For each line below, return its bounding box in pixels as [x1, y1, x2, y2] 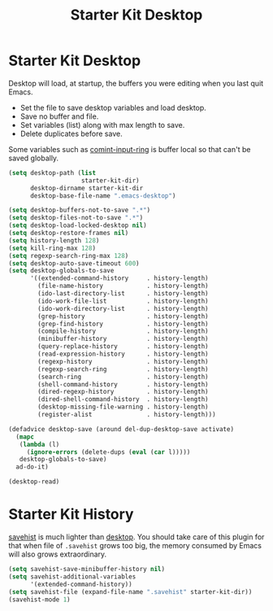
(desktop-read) [8, 478, 60, 486]
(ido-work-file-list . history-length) [37, 297, 209, 305]
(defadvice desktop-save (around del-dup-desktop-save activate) [8, 425, 234, 433]
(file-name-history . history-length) [37, 282, 209, 290]
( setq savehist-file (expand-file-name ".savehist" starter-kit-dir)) [8, 587, 253, 596]
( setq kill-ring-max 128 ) [8, 244, 96, 252]
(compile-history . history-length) [37, 327, 209, 335]
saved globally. [8, 153, 59, 163]
